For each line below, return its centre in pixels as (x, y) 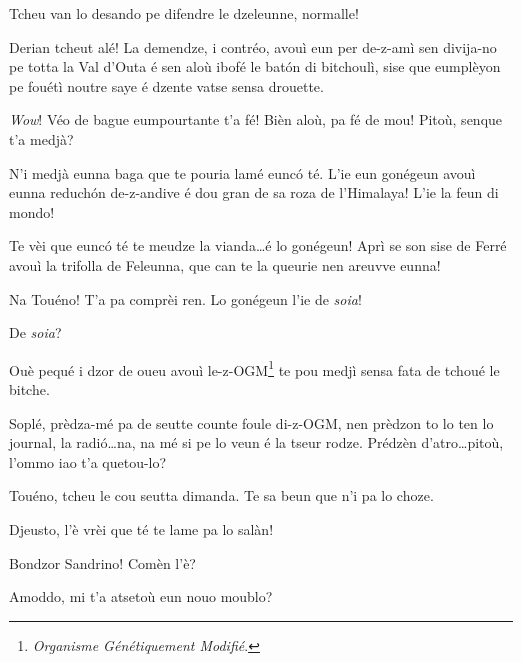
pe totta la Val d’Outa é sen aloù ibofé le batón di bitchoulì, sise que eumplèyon (255, 66)
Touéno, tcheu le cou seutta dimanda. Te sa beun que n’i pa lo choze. (221, 495)
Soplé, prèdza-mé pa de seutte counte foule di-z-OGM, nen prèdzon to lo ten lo (251, 422)
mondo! (32, 211)
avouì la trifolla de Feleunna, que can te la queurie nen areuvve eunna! (225, 264)
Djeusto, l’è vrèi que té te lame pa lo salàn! (141, 528)
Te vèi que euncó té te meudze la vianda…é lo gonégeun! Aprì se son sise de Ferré (258, 245)
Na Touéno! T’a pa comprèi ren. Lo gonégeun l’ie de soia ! (185, 298)
